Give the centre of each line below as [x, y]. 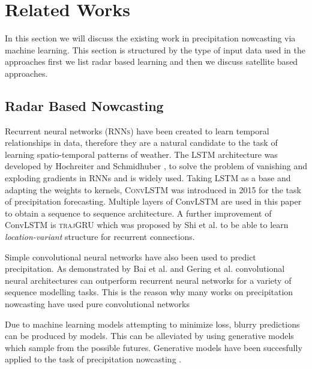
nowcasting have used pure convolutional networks [97, 304]
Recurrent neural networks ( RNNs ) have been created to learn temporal [137, 130]
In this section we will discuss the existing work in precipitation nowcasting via [150, 38]
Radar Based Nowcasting [84, 105]
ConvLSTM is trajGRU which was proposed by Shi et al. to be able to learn [147, 225]
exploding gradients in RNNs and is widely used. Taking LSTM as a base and [148, 178]
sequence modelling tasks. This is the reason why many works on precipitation [149, 292]
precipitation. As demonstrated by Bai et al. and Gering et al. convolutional [145, 268]
